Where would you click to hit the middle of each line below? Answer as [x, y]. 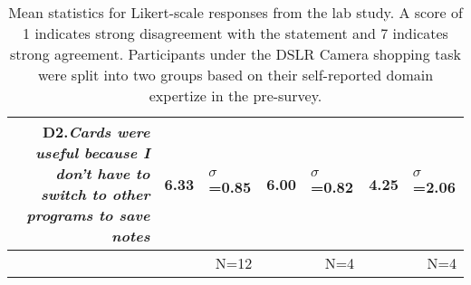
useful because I [92, 152]
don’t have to [103, 173]
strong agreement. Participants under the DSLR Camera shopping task [235, 54]
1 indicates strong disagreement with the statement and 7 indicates [235, 33]
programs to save [88, 215]
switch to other [96, 194]
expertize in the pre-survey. [235, 95]
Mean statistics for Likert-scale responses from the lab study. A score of [235, 12]
